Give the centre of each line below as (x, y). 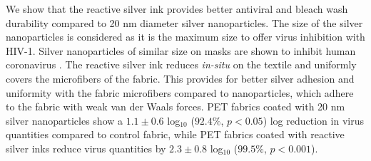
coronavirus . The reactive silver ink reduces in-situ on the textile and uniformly (181, 64)
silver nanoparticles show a (65, 120)
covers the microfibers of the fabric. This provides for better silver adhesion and (180, 78)
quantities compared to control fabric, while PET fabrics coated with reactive (175, 134)
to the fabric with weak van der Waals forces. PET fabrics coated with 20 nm (176, 107)
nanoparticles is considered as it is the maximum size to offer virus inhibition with (185, 37)
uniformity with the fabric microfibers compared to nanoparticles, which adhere (180, 92)
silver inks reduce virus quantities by (86, 148)
